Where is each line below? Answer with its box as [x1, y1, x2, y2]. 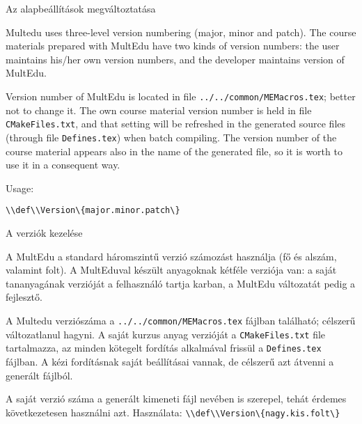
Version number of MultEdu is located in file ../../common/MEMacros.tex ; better [6, 88, 356, 103]
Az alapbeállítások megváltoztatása [6, 1, 156, 15]
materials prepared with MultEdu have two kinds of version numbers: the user [6, 38, 340, 53]
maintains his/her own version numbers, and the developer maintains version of [6, 52, 345, 66]
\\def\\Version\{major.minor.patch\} [6, 205, 180, 216]
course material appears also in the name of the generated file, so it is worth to [6, 143, 343, 158]
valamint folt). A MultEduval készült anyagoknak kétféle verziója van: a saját [6, 262, 337, 277]
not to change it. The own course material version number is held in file [6, 102, 312, 117]
